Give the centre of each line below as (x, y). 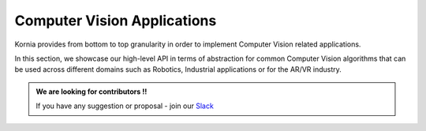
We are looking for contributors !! (92, 92)
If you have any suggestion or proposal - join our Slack (125, 106)
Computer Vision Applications (116, 21)
